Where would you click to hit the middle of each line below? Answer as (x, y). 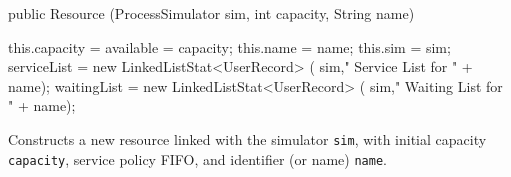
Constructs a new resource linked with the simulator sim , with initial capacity (247, 138)
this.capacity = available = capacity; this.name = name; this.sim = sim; (229, 46)
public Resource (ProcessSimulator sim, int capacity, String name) (211, 13)
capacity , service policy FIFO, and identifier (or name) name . (197, 158)
